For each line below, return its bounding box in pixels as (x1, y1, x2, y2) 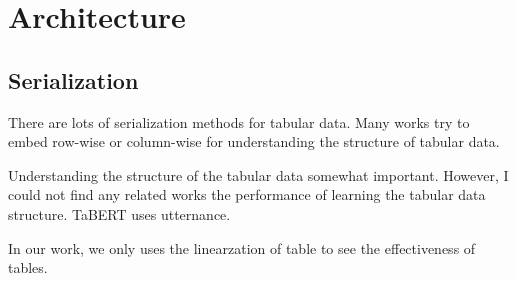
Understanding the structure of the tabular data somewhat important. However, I (8, 164, 509, 185)
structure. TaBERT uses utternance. (8, 203, 231, 224)
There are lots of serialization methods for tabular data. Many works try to (8, 111, 470, 132)
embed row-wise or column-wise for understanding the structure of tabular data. (8, 131, 500, 152)
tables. (8, 257, 48, 278)
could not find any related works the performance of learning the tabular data (8, 184, 486, 205)
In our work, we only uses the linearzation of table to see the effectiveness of (8, 237, 476, 258)
